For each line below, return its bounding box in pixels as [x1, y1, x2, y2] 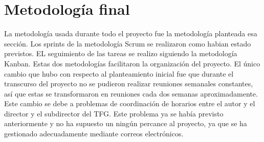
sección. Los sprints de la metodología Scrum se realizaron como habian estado [4, 38, 251, 49]
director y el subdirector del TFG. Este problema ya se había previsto [4, 108, 224, 119]
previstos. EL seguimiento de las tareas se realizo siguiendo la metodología [4, 48, 237, 59]
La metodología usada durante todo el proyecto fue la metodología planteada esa [4, 28, 257, 39]
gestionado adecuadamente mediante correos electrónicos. [4, 128, 184, 139]
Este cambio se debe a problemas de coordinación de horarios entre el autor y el [4, 98, 255, 109]
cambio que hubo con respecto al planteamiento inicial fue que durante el [4, 68, 234, 79]
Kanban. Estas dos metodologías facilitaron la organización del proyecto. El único [4, 58, 260, 68]
